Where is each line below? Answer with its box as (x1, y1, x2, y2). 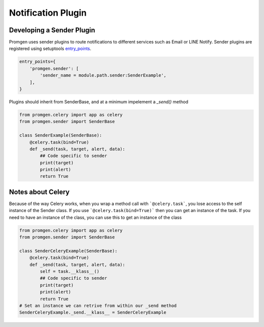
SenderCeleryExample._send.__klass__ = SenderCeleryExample (19, 310, 167, 315)
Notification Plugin (9, 7, 87, 18)
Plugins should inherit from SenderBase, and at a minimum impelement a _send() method (9, 98, 188, 105)
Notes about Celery (9, 187, 70, 196)
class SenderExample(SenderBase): (19, 133, 102, 138)
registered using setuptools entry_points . (9, 46, 91, 51)
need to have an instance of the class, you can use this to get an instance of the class (9, 214, 182, 220)
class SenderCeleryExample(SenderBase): (19, 248, 117, 254)
